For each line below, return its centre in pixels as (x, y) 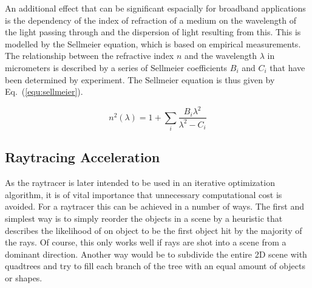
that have (287, 67)
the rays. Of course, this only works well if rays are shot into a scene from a (146, 242)
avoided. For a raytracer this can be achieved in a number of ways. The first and (154, 206)
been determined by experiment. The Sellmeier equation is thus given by (140, 79)
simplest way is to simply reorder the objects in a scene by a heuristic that (144, 218)
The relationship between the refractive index (90, 56)
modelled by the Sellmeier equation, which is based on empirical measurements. (153, 43)
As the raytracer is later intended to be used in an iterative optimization (140, 183)
